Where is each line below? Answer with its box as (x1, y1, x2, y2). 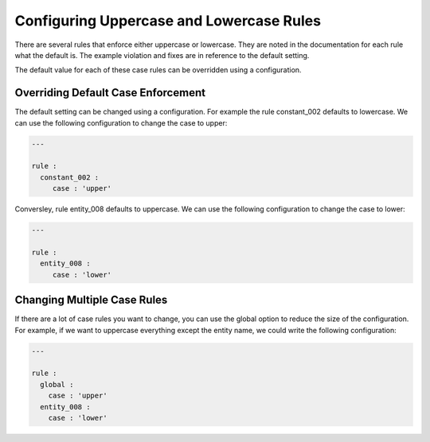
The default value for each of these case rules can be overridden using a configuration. (14, 65, 302, 75)
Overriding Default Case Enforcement (14, 86, 206, 99)
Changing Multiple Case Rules (14, 293, 168, 307)
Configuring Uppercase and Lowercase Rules (14, 12, 322, 29)
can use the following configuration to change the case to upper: (14, 118, 228, 127)
